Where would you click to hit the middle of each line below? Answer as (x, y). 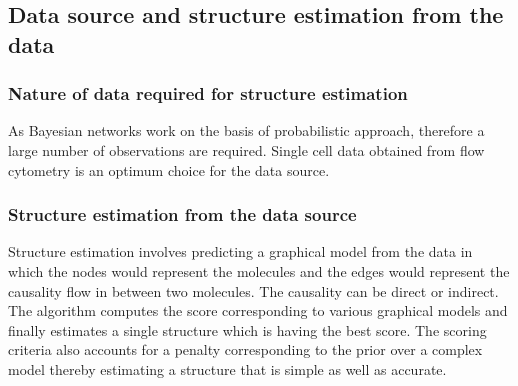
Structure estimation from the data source (182, 214)
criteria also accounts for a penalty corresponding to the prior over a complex (245, 349)
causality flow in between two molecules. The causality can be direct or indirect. (253, 290)
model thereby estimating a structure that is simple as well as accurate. (227, 368)
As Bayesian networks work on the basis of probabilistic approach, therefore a (246, 130)
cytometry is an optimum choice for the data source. (169, 169)
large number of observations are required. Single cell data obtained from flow (246, 149)
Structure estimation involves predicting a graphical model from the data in (240, 251)
